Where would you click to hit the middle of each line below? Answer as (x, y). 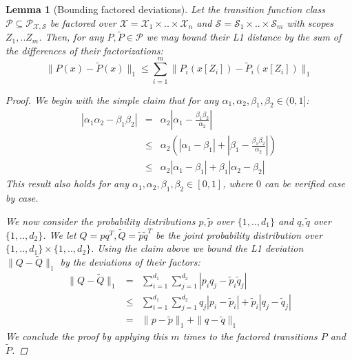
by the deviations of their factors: (130, 262)
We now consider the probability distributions (101, 221)
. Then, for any (71, 37)
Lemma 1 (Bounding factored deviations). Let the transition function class (165, 9)
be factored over (83, 22)
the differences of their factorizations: (84, 50)
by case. (22, 198)
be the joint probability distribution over (239, 234)
